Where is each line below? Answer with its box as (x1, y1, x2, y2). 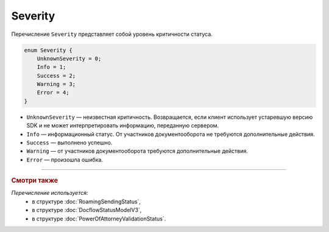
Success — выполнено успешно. (26, 139, 113, 146)
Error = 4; (37, 89, 69, 96)
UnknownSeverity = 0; (37, 55, 102, 62)
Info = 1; (37, 64, 66, 71)
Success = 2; (37, 72, 76, 79)
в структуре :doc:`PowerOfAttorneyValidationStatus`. (32, 215, 166, 222)
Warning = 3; (37, 81, 76, 88)
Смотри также (11, 177, 58, 185)
